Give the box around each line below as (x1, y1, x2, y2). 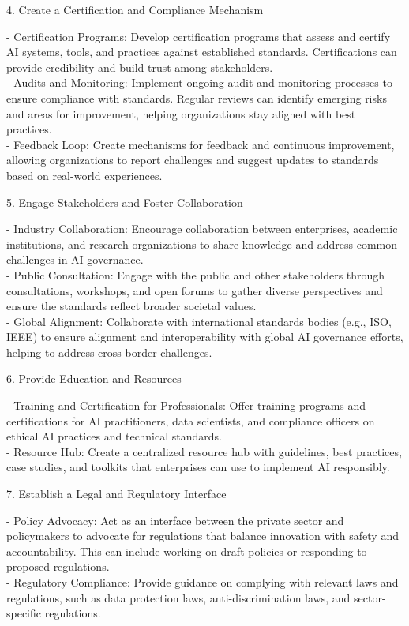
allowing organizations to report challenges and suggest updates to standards (6, 152, 379, 168)
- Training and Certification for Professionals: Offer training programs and (6, 397, 366, 414)
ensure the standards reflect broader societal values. (6, 298, 257, 314)
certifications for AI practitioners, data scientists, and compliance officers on (6, 412, 375, 429)
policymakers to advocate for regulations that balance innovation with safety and (6, 527, 399, 544)
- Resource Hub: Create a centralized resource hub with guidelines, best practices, (6, 443, 402, 459)
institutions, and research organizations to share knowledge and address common (6, 235, 398, 252)
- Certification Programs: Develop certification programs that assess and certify (6, 28, 391, 44)
